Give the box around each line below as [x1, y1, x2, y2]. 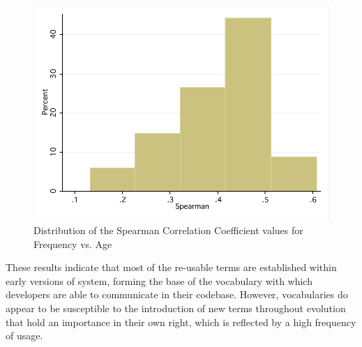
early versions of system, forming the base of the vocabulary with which [6, 273, 312, 288]
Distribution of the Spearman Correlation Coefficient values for [33, 222, 303, 237]
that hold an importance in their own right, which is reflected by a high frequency [6, 314, 356, 329]
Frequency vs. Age [33, 236, 112, 251]
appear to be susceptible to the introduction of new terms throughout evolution [6, 300, 346, 315]
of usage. [6, 328, 43, 343]
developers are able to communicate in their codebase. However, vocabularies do [6, 287, 348, 302]
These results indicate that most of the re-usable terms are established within [6, 260, 337, 275]
